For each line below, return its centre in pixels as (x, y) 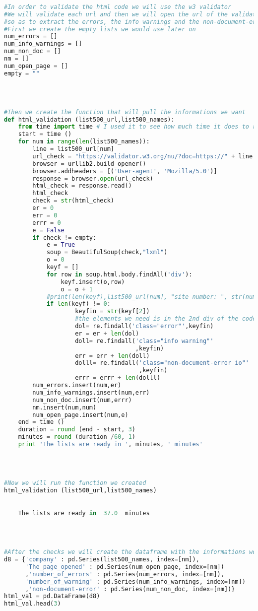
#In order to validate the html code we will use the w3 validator (118, 7)
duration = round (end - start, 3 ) (77, 430)
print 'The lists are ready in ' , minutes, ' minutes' (110, 444)
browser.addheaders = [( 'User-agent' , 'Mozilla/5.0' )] (125, 171)
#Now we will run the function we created (75, 483)
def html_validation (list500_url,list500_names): (89, 119)
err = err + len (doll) (112, 356)
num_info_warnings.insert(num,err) (91, 392)
